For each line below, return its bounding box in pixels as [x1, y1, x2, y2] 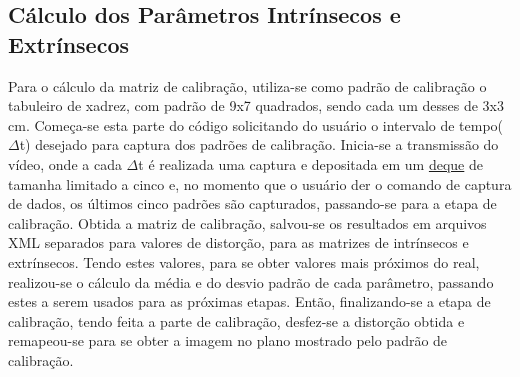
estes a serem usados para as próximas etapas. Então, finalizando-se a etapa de [8, 291, 491, 312]
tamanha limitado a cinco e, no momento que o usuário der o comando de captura [8, 173, 512, 194]
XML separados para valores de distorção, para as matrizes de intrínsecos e [8, 232, 469, 253]
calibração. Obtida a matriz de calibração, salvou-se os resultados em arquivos [8, 212, 487, 233]
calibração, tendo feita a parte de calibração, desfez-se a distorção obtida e [8, 310, 465, 331]
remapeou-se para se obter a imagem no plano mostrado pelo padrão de [8, 330, 448, 351]
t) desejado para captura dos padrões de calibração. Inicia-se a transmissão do [19, 134, 499, 155]
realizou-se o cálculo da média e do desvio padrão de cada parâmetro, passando [8, 271, 494, 292]
